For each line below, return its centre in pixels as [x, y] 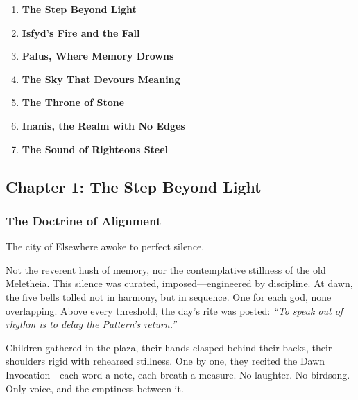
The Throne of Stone [73, 102]
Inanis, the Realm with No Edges [103, 125]
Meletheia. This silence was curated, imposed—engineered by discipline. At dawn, [179, 283]
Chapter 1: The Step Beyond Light [134, 186]
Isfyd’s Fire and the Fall [81, 32]
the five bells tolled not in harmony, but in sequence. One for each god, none [169, 296]
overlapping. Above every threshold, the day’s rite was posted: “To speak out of [174, 310]
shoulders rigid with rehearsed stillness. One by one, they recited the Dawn [165, 361]
